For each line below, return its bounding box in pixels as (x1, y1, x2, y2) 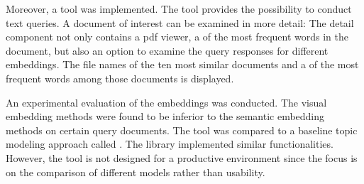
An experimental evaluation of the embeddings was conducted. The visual (6, 94, 327, 109)
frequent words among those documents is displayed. (6, 70, 234, 85)
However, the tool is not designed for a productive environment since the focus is (6, 150, 358, 165)
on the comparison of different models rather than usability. (6, 164, 265, 179)
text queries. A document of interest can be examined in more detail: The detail (6, 15, 354, 30)
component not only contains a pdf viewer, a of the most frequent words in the (6, 29, 348, 44)
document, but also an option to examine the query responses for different (6, 43, 329, 58)
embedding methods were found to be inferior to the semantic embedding (6, 109, 325, 124)
